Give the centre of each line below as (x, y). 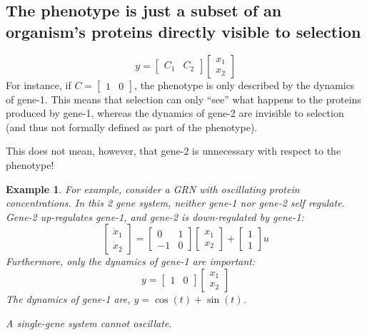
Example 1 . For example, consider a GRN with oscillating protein (153, 189)
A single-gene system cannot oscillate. (89, 323)
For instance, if (39, 84)
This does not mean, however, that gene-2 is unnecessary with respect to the (174, 151)
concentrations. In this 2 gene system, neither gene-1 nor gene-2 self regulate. (175, 203)
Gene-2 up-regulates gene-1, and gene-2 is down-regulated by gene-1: (155, 216)
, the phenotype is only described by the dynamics (245, 84)
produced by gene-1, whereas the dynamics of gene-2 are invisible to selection (175, 113)
